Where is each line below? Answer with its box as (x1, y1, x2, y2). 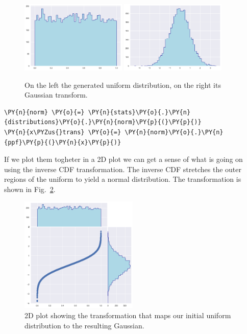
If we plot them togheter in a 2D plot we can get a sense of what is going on (4, 154, 243, 164)
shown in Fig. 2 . (4, 184, 56, 195)
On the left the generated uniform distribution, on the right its (24, 79, 221, 90)
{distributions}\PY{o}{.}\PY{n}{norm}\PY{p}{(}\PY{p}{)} (4, 118, 202, 126)
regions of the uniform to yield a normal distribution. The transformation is (4, 174, 241, 184)
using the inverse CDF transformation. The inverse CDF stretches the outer (4, 163, 241, 174)
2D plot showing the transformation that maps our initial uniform (24, 310, 231, 320)
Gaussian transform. (24, 89, 88, 100)
